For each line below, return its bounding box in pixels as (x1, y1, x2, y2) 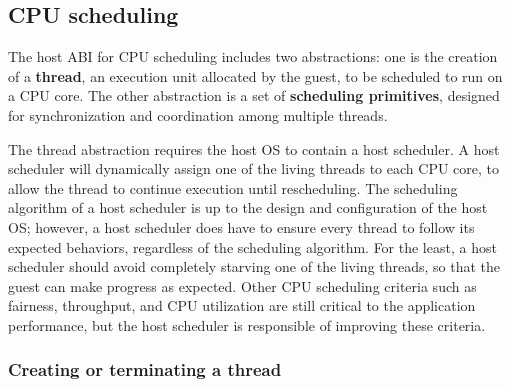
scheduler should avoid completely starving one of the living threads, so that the (8, 256, 501, 277)
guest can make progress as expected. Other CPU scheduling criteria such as (8, 275, 477, 296)
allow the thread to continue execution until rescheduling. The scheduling (8, 177, 458, 198)
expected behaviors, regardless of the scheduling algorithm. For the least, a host (8, 236, 497, 257)
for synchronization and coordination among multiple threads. (8, 104, 388, 125)
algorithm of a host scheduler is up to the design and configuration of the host (8, 197, 488, 218)
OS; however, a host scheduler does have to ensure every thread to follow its (8, 216, 475, 237)
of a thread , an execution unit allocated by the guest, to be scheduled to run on (8, 65, 503, 86)
